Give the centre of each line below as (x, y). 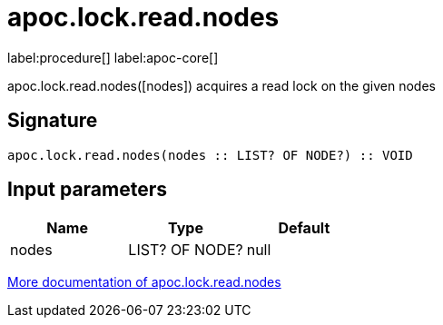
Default (304, 228)
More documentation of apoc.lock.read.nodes (144, 282)
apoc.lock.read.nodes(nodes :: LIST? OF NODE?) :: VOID (210, 155)
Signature (53, 121)
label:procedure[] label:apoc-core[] (113, 57)
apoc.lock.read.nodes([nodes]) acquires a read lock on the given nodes (221, 85)
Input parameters (88, 190)
